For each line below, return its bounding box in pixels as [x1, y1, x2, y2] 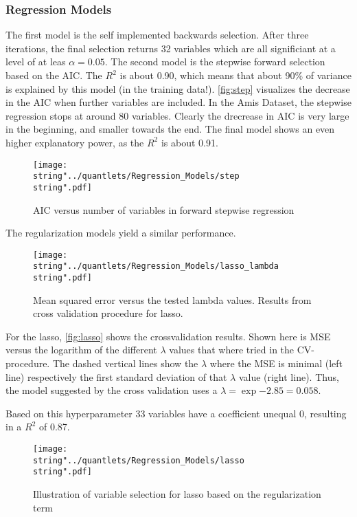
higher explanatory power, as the [5, 135, 144, 149]
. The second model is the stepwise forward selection [104, 54, 325, 69]
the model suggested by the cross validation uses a [5, 383, 218, 397]
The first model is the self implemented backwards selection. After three [5, 27, 309, 42]
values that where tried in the [169, 342, 295, 357]
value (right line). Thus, [238, 369, 339, 384]
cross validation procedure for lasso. [33, 306, 183, 320]
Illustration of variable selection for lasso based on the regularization [33, 487, 321, 500]
